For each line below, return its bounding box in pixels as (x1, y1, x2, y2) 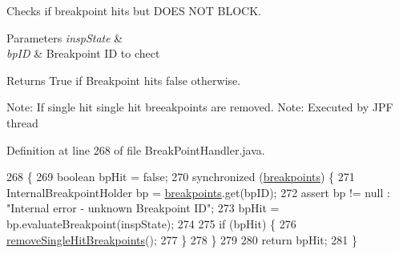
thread (6, 114, 38, 131)
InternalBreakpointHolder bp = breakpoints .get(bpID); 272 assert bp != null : (6, 183, 390, 200)
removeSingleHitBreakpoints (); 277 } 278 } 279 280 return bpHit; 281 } (6, 231, 357, 248)
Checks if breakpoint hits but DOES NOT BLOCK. (6, 2, 261, 18)
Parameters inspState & (6, 29, 123, 46)
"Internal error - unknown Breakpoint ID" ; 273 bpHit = (6, 200, 280, 216)
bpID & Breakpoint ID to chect (6, 45, 160, 62)
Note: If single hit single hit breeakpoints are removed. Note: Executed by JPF (6, 99, 393, 115)
